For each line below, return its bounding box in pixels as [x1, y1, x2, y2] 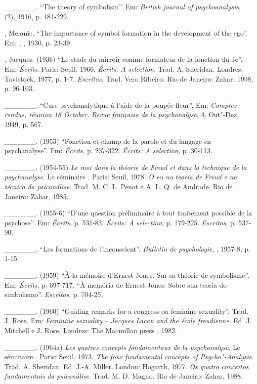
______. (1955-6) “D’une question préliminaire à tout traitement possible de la [4, 208, 253, 218]
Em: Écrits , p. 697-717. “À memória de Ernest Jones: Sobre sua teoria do [4, 279, 227, 290]
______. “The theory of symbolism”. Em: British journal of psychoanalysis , [4, 1, 241, 11]
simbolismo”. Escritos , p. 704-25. [4, 289, 103, 299]
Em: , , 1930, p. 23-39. [4, 37, 72, 47]
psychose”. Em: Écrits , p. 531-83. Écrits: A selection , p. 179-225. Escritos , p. [4, 217, 236, 227]
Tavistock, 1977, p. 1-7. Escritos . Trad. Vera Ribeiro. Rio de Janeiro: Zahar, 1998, [4, 73, 253, 84]
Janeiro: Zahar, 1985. [4, 191, 69, 201]
